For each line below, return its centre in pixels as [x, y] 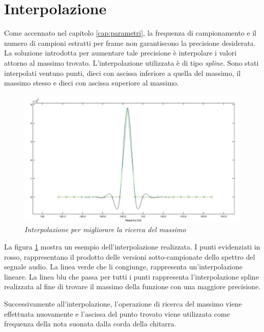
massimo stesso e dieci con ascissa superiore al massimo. [92, 83]
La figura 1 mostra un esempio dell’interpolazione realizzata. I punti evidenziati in [132, 246]
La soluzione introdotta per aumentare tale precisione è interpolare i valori [120, 53]
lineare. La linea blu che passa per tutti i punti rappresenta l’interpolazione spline [131, 276]
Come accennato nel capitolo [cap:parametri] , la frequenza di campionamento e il [130, 33]
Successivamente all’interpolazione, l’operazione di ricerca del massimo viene [123, 303]
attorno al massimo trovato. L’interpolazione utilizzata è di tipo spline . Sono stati [131, 62]
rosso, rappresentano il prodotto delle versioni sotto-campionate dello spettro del [130, 256]
